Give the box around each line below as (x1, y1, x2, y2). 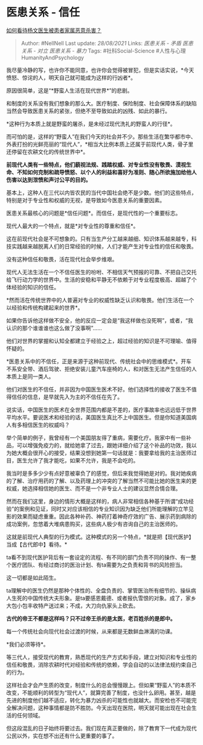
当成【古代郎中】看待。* (6, 540, 68, 548)
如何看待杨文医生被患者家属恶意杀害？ (6, 27, 101, 34)
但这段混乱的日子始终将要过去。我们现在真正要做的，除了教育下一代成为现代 (6, 724, 197, 732)
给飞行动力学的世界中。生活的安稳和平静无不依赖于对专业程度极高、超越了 (6, 276, 192, 283)
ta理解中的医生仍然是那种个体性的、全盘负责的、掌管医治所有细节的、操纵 (6, 586, 192, 594)
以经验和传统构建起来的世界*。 (6, 304, 83, 311)
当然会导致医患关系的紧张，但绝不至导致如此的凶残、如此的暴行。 (6, 107, 170, 114)
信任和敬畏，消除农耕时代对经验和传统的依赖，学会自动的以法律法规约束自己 (6, 661, 197, 668)
